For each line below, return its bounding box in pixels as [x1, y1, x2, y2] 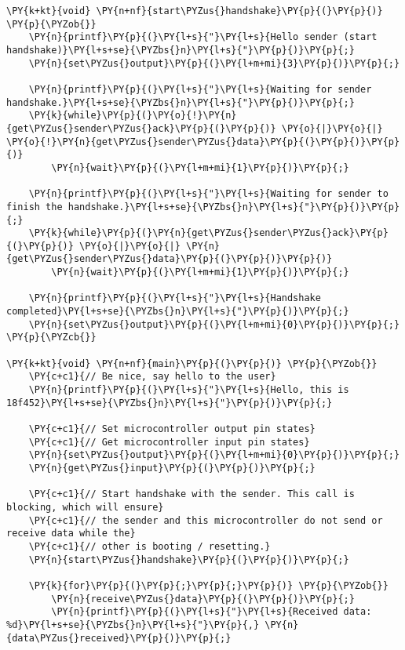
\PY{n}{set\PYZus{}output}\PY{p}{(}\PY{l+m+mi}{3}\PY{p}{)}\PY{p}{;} [28, 57, 400, 69]
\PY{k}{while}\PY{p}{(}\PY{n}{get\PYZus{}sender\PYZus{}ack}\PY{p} [28, 227, 389, 239]
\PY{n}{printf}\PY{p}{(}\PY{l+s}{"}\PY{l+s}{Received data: [51, 606, 372, 618]
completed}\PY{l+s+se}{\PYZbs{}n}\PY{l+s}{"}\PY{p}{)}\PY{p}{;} [6, 306, 349, 318]
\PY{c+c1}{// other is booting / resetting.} [28, 540, 271, 552]
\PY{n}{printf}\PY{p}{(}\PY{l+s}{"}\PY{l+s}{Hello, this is [28, 384, 349, 396]
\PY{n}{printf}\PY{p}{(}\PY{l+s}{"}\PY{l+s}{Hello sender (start [28, 31, 378, 43]
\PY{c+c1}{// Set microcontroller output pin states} [28, 423, 316, 434]
